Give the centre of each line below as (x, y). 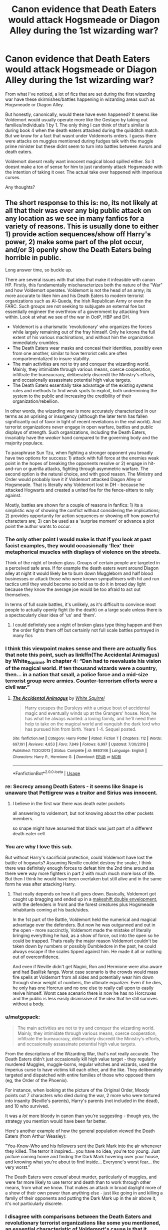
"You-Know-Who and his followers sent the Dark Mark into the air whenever (83, 1146)
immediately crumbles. (36, 343)
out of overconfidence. (36, 957)
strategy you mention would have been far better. (56, 1121)
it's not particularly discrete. (34, 1203)
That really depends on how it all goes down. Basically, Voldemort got (84, 894)
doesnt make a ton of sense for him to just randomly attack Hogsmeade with (84, 167)
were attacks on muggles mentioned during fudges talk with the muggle (79, 141)
